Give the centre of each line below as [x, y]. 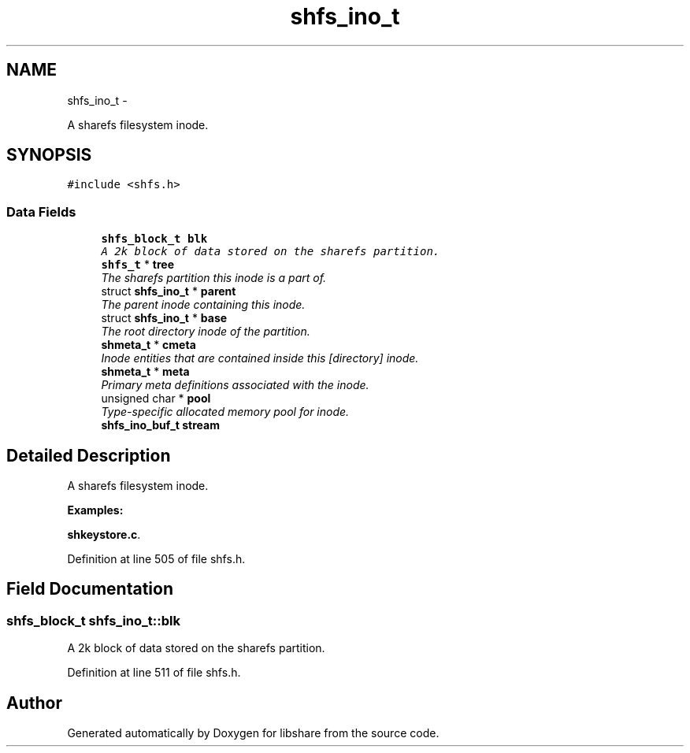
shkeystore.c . [104, 535]
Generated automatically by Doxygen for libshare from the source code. [253, 733]
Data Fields [41, 211]
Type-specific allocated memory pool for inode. [225, 412]
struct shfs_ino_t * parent [169, 291]
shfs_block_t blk [154, 239]
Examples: [95, 510]
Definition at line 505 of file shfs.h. [156, 559]
